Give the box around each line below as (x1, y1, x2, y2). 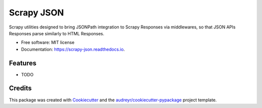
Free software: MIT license (21, 40, 75, 45)
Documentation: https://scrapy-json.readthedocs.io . (21, 46, 125, 52)
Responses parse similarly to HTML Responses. (9, 30, 104, 36)
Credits (9, 84, 32, 93)
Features (9, 59, 36, 67)
